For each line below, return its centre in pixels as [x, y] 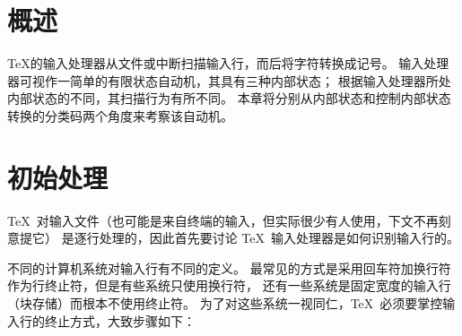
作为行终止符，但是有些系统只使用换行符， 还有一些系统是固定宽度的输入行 [229, 285]
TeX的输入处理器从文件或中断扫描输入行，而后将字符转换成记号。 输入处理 [228, 63]
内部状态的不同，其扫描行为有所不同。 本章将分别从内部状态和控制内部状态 [229, 98]
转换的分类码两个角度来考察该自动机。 [120, 115]
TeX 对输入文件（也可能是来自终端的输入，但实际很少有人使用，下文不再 [223, 220]
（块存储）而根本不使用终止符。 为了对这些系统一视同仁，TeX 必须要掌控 [225, 303]
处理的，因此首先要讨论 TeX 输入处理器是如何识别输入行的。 [279, 238]
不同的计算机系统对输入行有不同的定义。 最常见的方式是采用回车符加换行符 [229, 267]
